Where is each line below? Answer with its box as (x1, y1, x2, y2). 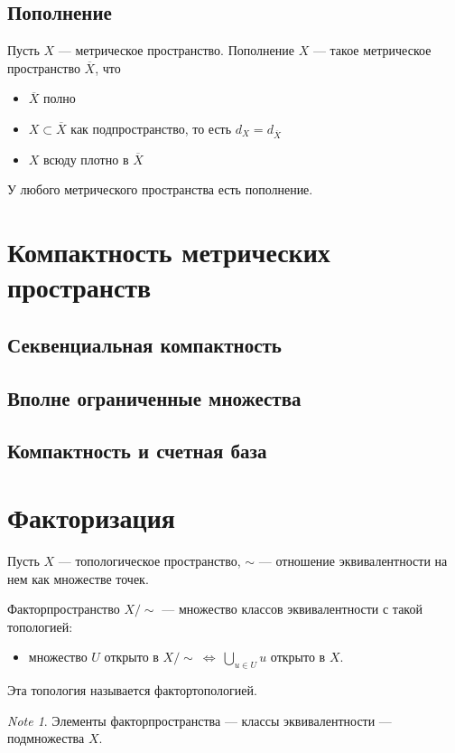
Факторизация (7, 499, 175, 536)
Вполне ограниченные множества (7, 383, 302, 411)
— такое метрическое (312, 41, 432, 60)
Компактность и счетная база (7, 437, 267, 465)
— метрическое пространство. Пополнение (58, 41, 294, 60)
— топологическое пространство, (58, 551, 241, 569)
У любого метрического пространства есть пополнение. (7, 180, 313, 199)
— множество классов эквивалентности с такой (162, 599, 422, 618)
